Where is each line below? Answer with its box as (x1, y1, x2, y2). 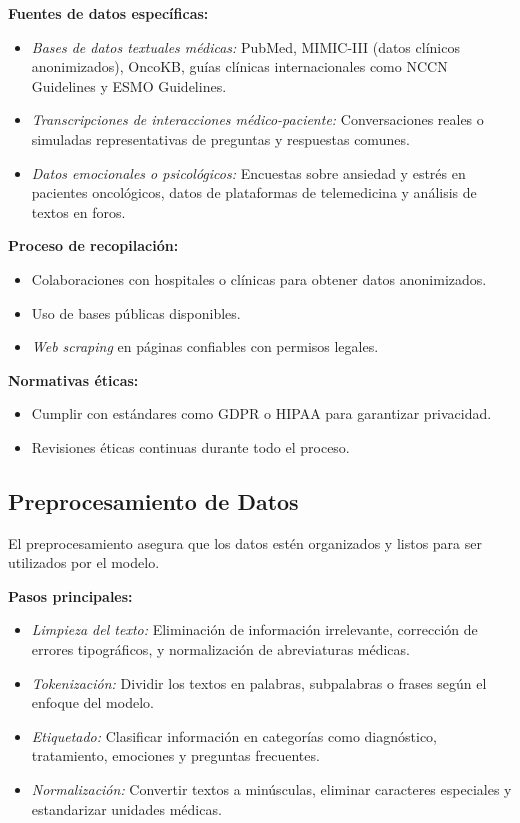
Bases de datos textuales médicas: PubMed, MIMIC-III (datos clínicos (31, 36, 460, 57)
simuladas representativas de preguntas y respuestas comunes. (31, 128, 410, 149)
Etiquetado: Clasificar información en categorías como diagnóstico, (31, 725, 437, 746)
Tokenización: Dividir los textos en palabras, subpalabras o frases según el (31, 672, 487, 693)
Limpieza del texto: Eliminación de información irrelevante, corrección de (31, 619, 478, 640)
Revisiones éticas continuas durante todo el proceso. (31, 436, 350, 457)
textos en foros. (31, 201, 126, 222)
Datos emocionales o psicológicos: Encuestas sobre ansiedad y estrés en (31, 162, 466, 183)
